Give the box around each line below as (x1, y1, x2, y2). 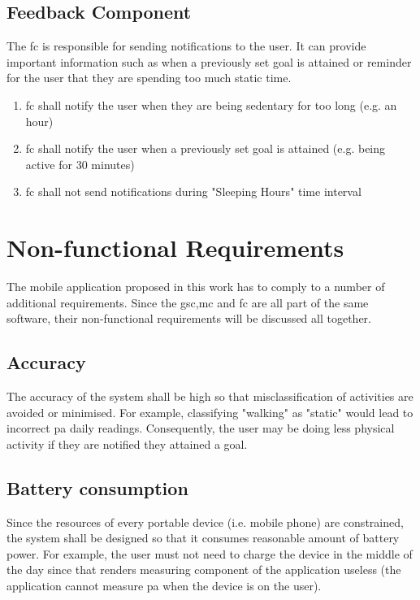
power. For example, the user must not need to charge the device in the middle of (6, 545, 413, 562)
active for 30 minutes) (25, 155, 135, 172)
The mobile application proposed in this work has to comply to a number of (6, 278, 385, 295)
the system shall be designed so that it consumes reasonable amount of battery (6, 529, 400, 546)
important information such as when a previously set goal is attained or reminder (6, 53, 412, 70)
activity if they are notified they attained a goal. (6, 435, 248, 452)
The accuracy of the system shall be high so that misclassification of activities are (6, 388, 414, 405)
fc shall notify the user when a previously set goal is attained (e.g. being (25, 140, 386, 157)
